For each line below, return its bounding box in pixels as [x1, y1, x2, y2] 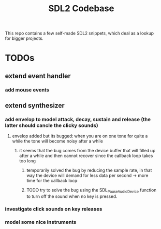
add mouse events [5, 86, 49, 93]
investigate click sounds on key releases [5, 206, 102, 212]
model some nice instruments [5, 219, 76, 226]
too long [19, 158, 36, 164]
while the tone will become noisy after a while [12, 138, 103, 144]
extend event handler [5, 71, 71, 80]
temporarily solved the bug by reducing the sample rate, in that [26, 167, 152, 173]
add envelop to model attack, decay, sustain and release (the [5, 116, 151, 123]
